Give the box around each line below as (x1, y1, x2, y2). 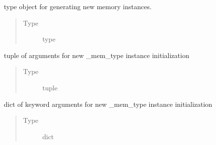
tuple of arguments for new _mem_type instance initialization (4, 50, 189, 60)
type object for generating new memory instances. (4, 1, 152, 11)
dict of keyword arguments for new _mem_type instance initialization (4, 99, 213, 109)
